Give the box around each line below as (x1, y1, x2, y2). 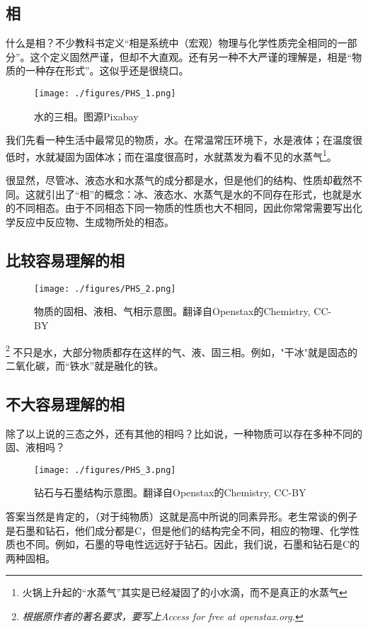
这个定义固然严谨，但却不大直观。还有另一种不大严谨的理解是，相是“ (30, 49, 352, 64)
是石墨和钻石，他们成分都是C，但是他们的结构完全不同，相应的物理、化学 (6, 523, 350, 537)
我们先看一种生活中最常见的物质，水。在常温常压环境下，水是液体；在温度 (6, 132, 352, 147)
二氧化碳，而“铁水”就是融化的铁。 (6, 358, 164, 372)
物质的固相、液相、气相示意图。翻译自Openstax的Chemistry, (34, 304, 311, 319)
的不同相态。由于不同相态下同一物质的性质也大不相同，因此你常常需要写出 (6, 200, 352, 215)
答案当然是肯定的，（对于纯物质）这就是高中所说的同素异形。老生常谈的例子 (6, 508, 357, 523)
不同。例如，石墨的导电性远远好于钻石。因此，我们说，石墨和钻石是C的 (25, 537, 360, 552)
